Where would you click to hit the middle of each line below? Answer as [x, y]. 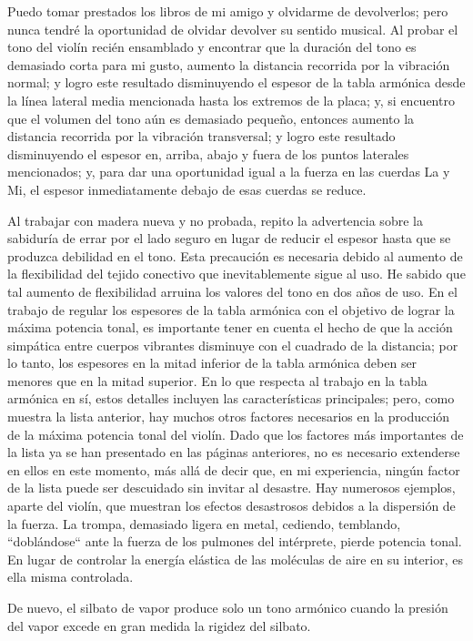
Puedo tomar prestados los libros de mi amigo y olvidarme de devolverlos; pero [228, 11]
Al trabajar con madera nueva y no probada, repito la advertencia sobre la [215, 220]
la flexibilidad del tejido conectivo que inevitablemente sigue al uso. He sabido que [236, 274]
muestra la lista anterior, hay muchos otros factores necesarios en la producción [229, 417]
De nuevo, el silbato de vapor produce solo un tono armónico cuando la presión [228, 607]
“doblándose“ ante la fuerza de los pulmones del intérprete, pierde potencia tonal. [235, 541]
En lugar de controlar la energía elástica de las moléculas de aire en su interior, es [235, 559]
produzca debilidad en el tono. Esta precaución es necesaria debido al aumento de [235, 255]
